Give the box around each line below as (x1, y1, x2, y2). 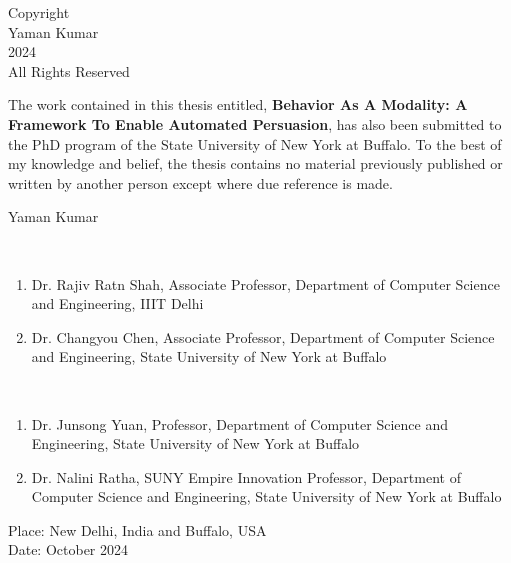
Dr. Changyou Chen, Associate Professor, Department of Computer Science (31, 326, 495, 347)
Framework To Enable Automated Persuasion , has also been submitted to (8, 113, 502, 134)
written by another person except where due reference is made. (8, 172, 393, 193)
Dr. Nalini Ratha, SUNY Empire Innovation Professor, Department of (31, 466, 461, 487)
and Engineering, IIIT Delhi (31, 293, 204, 314)
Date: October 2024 (8, 539, 129, 560)
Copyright (8, 2, 70, 22)
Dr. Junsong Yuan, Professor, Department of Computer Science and (31, 413, 448, 434)
